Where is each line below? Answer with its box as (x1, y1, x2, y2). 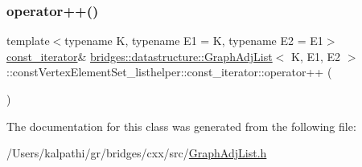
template (6, 32, 50, 49)
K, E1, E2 (291, 47, 341, 64)
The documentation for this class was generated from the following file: (6, 117, 356, 134)
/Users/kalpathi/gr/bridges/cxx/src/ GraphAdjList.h (6, 145, 267, 161)
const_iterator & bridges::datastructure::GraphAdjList (6, 47, 273, 64)
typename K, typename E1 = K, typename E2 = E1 (64, 32, 323, 49)
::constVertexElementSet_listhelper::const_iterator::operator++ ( (6, 63, 332, 80)
